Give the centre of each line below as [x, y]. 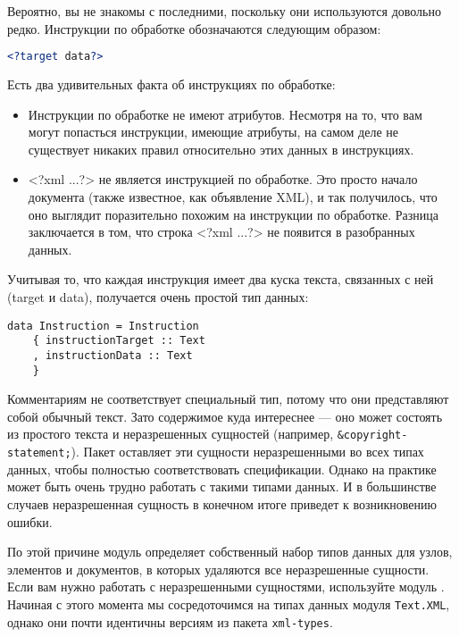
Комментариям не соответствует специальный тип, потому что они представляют [228, 399]
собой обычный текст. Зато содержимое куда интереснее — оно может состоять [225, 416]
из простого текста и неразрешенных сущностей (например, [171, 434]
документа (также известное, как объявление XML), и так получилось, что [233, 197]
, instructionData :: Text [113, 355]
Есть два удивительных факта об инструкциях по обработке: [171, 84]
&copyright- [372, 436]
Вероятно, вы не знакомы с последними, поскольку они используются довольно [224, 11]
